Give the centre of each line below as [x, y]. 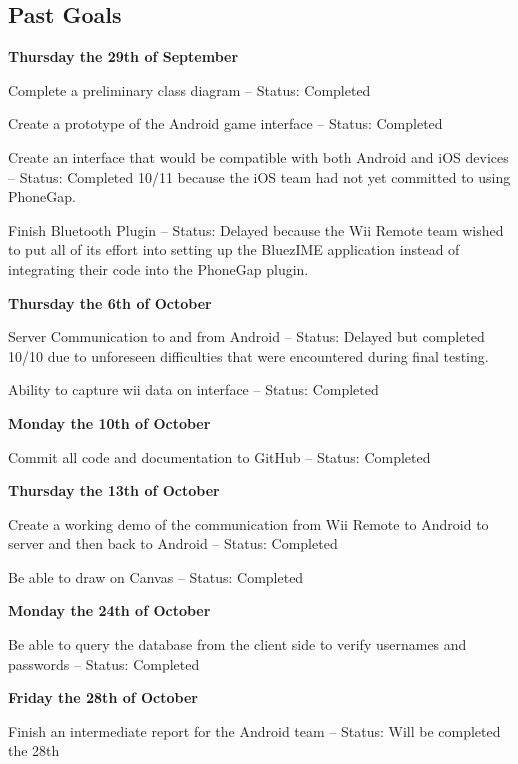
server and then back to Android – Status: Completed [173, 543]
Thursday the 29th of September [123, 56]
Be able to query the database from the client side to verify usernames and [237, 644]
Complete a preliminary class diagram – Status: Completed [189, 89]
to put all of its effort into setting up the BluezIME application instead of [234, 249]
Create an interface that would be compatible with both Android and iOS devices [258, 156]
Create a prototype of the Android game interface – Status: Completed [225, 123]
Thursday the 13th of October [114, 490]
